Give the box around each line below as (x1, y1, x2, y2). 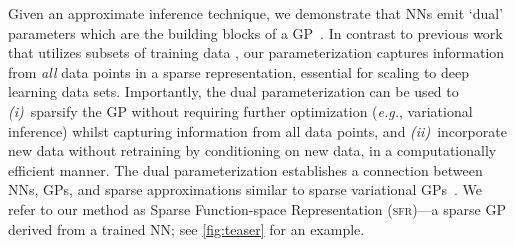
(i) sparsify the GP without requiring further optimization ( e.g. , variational (8, 100, 473, 121)
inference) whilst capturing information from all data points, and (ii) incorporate (8, 120, 507, 141)
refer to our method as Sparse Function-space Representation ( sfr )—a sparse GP (8, 198, 506, 219)
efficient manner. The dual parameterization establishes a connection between (8, 159, 483, 180)
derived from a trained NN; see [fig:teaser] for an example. (8, 218, 365, 239)
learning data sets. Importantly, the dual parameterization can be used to (8, 81, 459, 102)
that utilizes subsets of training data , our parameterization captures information (8, 42, 505, 63)
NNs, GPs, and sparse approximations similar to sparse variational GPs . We (8, 179, 482, 200)
